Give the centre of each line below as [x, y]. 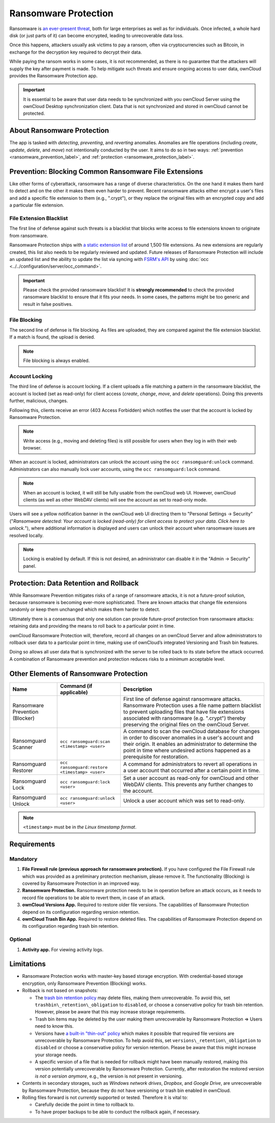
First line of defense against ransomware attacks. [182, 699]
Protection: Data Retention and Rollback [74, 583]
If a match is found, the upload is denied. [52, 337]
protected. [34, 113]
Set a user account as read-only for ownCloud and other [191, 778]
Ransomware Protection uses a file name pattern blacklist [192, 705]
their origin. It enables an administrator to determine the [190, 744]
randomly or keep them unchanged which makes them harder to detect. [85, 610]
